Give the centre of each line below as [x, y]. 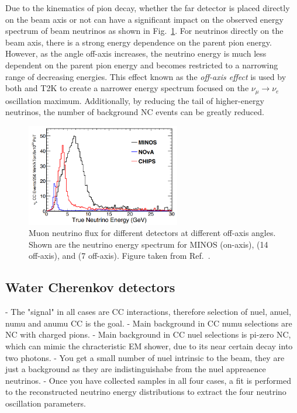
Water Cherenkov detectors [90, 287]
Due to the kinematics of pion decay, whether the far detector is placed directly [148, 8]
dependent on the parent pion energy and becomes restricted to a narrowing [142, 65]
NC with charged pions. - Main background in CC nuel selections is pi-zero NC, [148, 334]
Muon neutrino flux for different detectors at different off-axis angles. [152, 233]
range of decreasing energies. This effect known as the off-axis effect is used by [146, 76]
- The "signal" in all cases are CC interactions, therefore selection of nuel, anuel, [148, 312]
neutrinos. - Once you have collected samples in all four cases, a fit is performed [148, 380]
